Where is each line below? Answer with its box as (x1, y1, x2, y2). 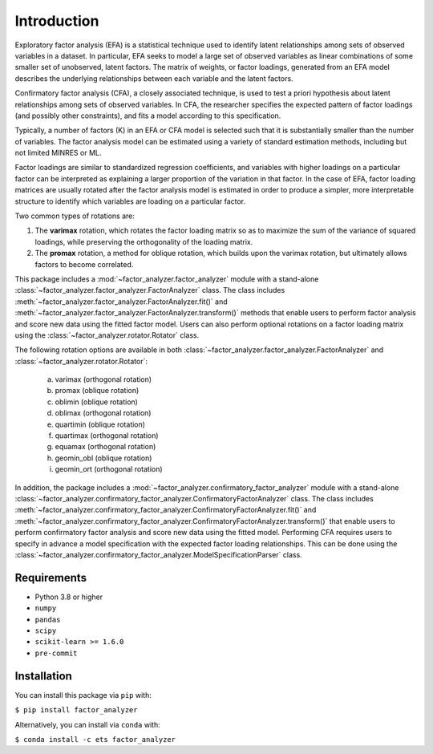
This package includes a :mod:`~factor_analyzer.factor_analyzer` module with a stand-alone (14, 274, 319, 284)
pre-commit (34, 648, 78, 658)
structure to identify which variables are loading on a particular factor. (14, 197, 246, 206)
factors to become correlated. (34, 259, 134, 269)
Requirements (14, 570, 87, 585)
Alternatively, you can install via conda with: (14, 720, 160, 729)
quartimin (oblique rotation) (55, 420, 146, 429)
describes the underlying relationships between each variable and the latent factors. (14, 73, 293, 83)
